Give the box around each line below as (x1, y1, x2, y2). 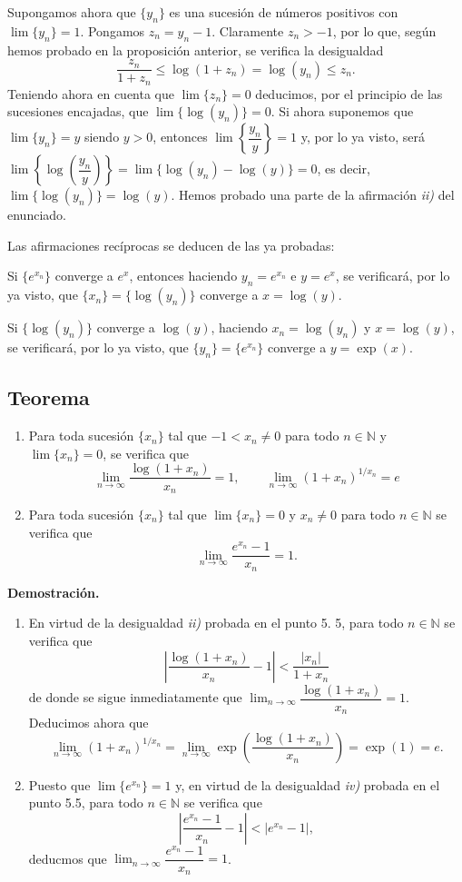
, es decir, (317, 159, 370, 178)
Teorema (7, 383, 90, 411)
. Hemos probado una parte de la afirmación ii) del (171, 185, 455, 204)
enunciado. (7, 205, 66, 224)
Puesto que (28, 775, 91, 794)
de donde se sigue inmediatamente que (28, 688, 242, 707)
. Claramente (211, 21, 284, 40)
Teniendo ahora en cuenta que (7, 84, 174, 103)
